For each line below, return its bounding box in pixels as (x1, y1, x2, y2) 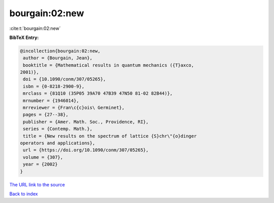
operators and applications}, (20, 140, 95, 146)
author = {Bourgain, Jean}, (23, 55, 93, 61)
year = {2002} (23, 161, 58, 167)
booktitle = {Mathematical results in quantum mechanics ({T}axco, (23, 62, 194, 68)
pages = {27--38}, (23, 112, 68, 117)
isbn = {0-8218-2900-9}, (23, 84, 85, 89)
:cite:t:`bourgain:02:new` (9, 25, 61, 31)
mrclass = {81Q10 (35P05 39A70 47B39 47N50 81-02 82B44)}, (23, 91, 173, 96)
